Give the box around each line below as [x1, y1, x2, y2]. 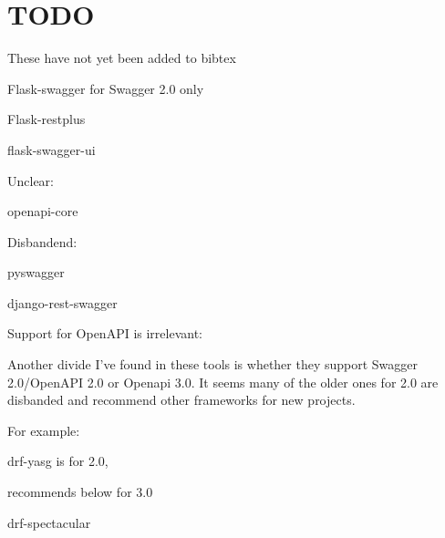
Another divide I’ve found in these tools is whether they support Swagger [7, 355, 419, 374]
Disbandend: [7, 232, 78, 251]
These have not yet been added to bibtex [7, 48, 236, 67]
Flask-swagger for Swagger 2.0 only [7, 78, 204, 98]
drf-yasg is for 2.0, [7, 451, 109, 471]
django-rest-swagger [7, 293, 118, 312]
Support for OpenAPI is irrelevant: [7, 324, 202, 343]
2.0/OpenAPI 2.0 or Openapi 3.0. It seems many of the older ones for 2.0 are [7, 372, 439, 391]
